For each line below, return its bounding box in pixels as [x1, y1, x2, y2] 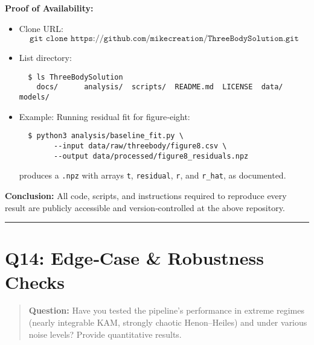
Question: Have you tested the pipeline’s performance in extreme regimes [28, 304, 304, 317]
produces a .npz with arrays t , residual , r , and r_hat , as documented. [19, 169, 286, 182]
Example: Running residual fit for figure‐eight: [19, 110, 190, 122]
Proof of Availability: [5, 2, 94, 14]
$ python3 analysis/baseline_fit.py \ [28, 131, 184, 141]
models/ [19, 93, 50, 102]
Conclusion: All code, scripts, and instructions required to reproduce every [5, 189, 287, 201]
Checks [5, 269, 65, 294]
